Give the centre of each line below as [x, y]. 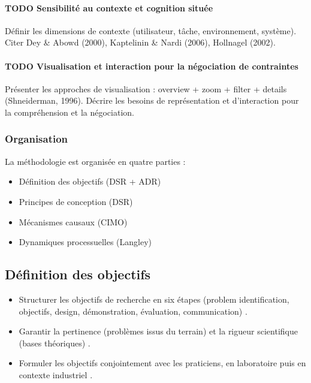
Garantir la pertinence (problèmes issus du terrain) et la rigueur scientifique [158, 331]
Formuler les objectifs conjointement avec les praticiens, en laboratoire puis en [162, 363]
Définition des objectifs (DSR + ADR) [90, 181]
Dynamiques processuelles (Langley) [85, 242]
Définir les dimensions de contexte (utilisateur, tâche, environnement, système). [151, 30]
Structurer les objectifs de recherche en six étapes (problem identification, [154, 299]
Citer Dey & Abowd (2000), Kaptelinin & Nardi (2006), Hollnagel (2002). [140, 42]
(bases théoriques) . [55, 343]
